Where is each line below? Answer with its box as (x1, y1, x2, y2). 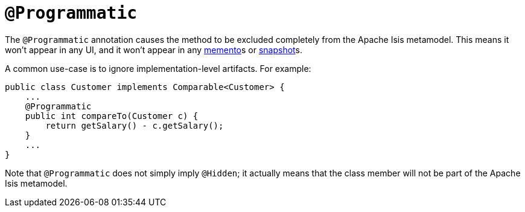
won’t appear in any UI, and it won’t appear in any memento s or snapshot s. (5, 44, 302, 55)
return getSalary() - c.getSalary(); (45, 120, 224, 130)
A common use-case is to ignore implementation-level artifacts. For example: (5, 63, 311, 74)
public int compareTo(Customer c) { (25, 111, 199, 121)
